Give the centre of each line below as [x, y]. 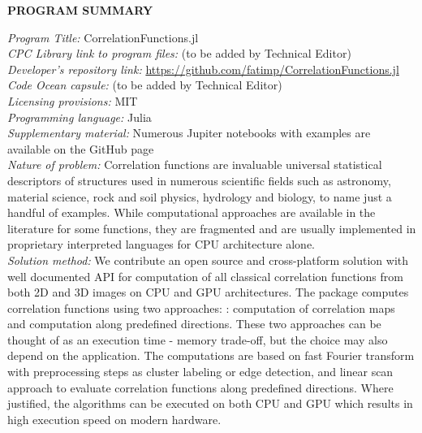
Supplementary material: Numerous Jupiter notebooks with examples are [189, 133]
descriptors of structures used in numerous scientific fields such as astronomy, [199, 180]
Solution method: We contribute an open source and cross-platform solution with [208, 260]
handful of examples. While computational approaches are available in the [192, 212]
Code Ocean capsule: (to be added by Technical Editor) [145, 85]
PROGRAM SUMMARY [80, 10]
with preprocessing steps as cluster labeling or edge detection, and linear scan [200, 372]
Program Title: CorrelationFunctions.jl [103, 37]
